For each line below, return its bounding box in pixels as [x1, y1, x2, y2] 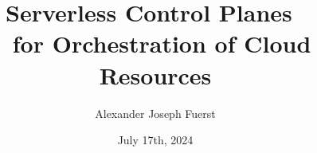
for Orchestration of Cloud [12, 27, 311, 60]
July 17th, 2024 [117, 131, 194, 148]
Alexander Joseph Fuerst [95, 104, 216, 121]
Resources [99, 58, 212, 91]
